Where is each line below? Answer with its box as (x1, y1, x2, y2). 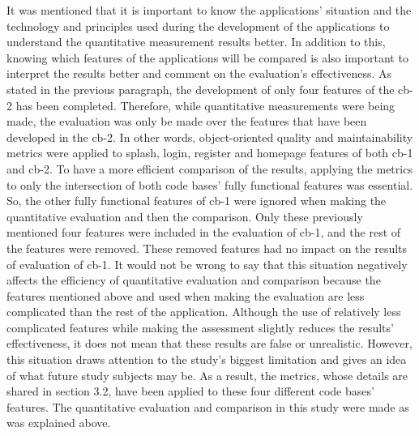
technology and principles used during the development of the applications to (6, 17, 390, 34)
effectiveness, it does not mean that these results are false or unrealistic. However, (6, 335, 413, 352)
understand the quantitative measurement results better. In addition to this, (6, 33, 386, 50)
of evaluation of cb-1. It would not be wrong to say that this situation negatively (6, 255, 408, 272)
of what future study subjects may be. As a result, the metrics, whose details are (6, 366, 408, 383)
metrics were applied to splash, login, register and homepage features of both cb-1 (6, 144, 413, 161)
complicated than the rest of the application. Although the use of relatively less (6, 303, 401, 320)
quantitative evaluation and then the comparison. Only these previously (6, 207, 363, 224)
